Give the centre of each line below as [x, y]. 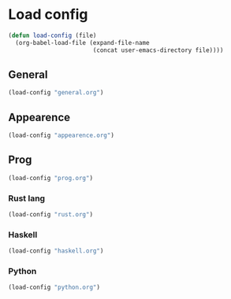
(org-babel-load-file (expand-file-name [82, 42]
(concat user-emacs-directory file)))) [158, 50]
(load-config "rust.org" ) [50, 214]
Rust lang [27, 198]
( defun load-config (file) [52, 35]
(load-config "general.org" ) [56, 93]
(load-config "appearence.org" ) [61, 135]
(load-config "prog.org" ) [50, 178]
